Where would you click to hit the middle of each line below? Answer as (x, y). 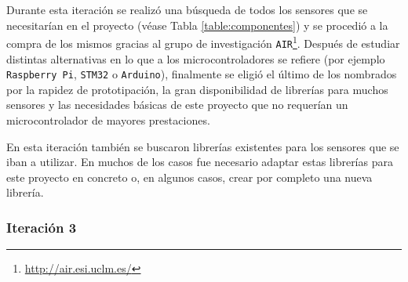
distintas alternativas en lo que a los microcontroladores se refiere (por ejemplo (196, 58)
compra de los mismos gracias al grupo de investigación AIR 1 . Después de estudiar (203, 42)
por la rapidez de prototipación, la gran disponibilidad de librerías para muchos (197, 89)
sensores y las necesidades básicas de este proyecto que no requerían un (177, 105)
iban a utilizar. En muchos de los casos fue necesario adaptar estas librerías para (200, 162)
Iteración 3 (42, 227)
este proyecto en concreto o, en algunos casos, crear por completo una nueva (189, 177)
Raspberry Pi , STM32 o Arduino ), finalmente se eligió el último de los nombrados (202, 74)
